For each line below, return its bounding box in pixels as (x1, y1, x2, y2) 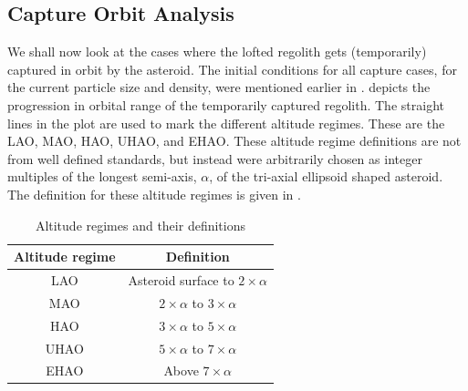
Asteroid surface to (128, 270, 234, 289)
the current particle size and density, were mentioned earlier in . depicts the (7, 77, 431, 97)
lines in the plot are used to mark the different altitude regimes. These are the (7, 113, 445, 132)
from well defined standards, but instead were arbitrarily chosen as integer (7, 149, 422, 168)
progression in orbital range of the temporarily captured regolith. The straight (7, 95, 444, 114)
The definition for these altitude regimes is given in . (7, 184, 301, 203)
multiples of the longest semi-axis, (7, 167, 197, 186)
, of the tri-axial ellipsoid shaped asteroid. (209, 167, 443, 186)
